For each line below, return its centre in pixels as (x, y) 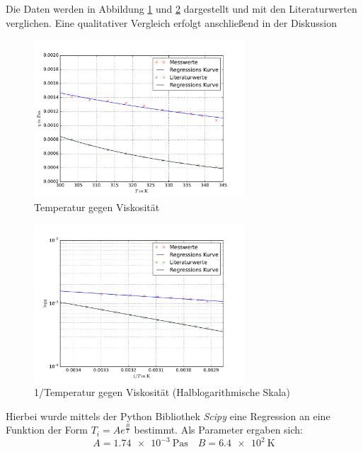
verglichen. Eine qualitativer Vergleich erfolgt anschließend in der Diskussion (171, 22)
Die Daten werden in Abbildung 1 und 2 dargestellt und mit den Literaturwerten (181, 9)
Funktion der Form (47, 430)
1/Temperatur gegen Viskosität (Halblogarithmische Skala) (162, 392)
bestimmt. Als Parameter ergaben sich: (219, 430)
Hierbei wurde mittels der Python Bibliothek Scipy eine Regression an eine (168, 416)
